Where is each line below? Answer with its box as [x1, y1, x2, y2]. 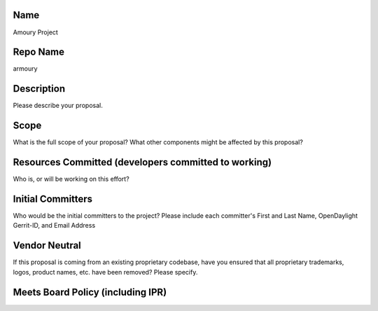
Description [13, 83, 66, 95]
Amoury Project [13, 28, 59, 36]
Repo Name [13, 46, 65, 58]
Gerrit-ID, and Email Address [13, 221, 96, 230]
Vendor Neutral [13, 240, 82, 251]
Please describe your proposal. [13, 102, 103, 110]
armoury [13, 64, 38, 73]
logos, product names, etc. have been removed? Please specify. [13, 268, 198, 276]
